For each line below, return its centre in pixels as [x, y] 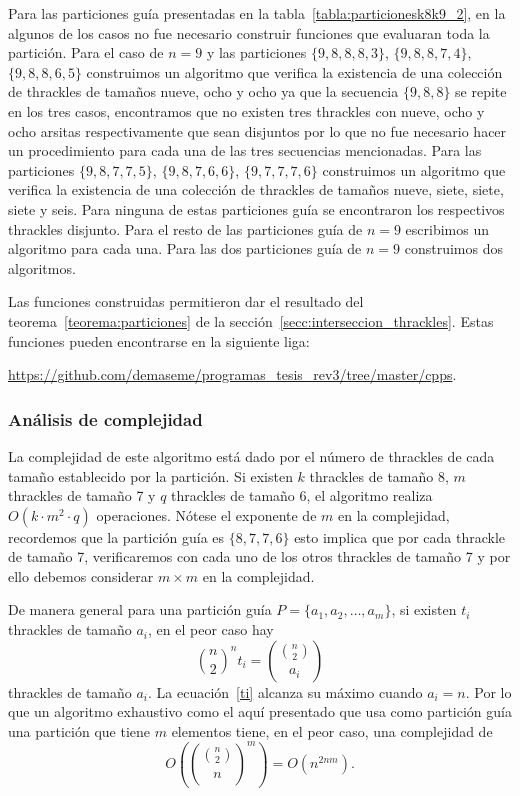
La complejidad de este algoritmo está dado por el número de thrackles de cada [251, 455]
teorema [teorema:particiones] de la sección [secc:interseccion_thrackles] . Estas [251, 320]
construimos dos [453, 248]
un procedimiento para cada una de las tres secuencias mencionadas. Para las [245, 150]
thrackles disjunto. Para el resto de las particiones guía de [185, 228]
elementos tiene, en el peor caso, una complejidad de [332, 730]
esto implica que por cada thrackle [400, 536]
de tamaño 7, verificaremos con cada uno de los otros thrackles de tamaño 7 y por [259, 556]
